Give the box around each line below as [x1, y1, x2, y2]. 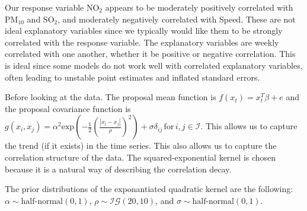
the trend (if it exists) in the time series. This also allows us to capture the [5, 139, 277, 152]
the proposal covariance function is [5, 102, 131, 114]
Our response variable [5, 1, 84, 13]
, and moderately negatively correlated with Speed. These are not [57, 12, 296, 25]
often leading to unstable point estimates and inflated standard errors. [5, 71, 260, 83]
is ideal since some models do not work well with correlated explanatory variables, [5, 59, 303, 71]
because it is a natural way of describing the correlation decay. [5, 162, 232, 175]
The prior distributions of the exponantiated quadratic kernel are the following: [5, 183, 293, 195]
